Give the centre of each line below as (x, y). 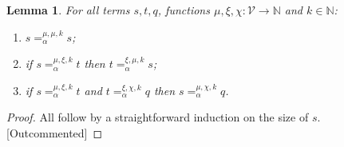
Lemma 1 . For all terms (68, 10)
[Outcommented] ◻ (55, 132)
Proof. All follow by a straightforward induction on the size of (158, 117)
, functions (184, 10)
